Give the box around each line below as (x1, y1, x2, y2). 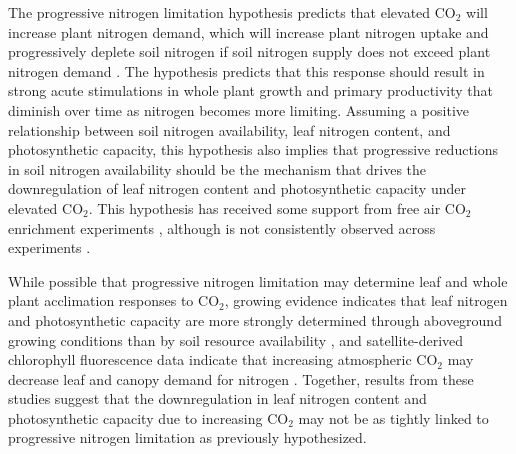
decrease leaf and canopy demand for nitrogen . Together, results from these (8, 368, 474, 389)
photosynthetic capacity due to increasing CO (8, 407, 289, 428)
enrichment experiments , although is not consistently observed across (8, 217, 436, 238)
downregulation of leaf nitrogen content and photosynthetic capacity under (8, 178, 466, 199)
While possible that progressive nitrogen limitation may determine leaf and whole (8, 270, 508, 291)
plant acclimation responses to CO (8, 290, 220, 311)
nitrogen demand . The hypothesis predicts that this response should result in (8, 60, 485, 81)
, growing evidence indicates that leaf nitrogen (224, 290, 508, 311)
